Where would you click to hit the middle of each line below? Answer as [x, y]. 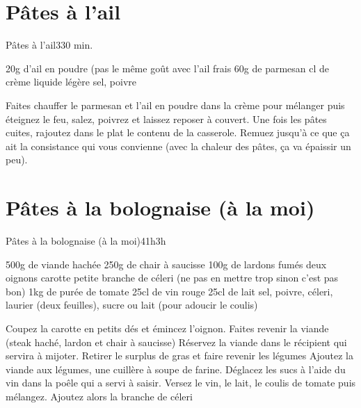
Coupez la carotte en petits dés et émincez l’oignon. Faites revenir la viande [167, 328]
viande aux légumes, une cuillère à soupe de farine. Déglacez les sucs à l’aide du [176, 369]
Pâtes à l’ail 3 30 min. [49, 45]
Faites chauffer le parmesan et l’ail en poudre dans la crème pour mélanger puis [175, 105]
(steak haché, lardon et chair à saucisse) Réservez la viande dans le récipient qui [176, 342]
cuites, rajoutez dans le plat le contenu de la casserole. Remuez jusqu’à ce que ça [178, 132]
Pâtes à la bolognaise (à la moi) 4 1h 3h [86, 240]
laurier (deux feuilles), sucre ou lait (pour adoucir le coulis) [132, 305]
